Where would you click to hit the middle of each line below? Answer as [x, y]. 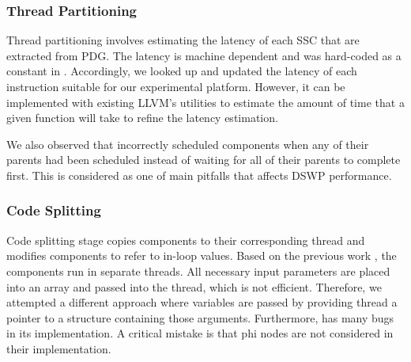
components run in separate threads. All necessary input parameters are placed [198, 271]
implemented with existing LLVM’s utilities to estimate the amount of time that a [205, 102]
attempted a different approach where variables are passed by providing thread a [202, 302]
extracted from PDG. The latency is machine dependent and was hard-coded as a [204, 55]
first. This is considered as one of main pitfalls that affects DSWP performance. [199, 175]
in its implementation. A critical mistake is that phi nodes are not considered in [200, 333]
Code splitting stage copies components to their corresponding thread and [186, 240]
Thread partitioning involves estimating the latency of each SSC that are [183, 40]
